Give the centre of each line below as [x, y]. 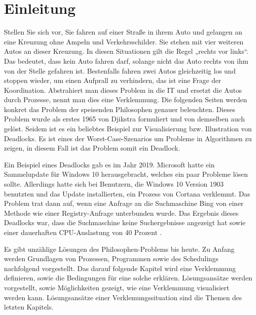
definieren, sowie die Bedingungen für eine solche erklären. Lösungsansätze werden [128, 278]
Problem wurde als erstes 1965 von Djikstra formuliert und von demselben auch [125, 119]
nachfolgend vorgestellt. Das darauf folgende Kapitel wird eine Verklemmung [120, 268]
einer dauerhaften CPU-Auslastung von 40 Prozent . [83, 232]
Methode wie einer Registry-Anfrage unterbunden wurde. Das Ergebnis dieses [121, 213]
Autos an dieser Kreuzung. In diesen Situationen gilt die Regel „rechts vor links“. [126, 51]
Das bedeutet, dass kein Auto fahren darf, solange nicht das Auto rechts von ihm [126, 60]
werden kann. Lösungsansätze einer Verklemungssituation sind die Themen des [123, 297]
